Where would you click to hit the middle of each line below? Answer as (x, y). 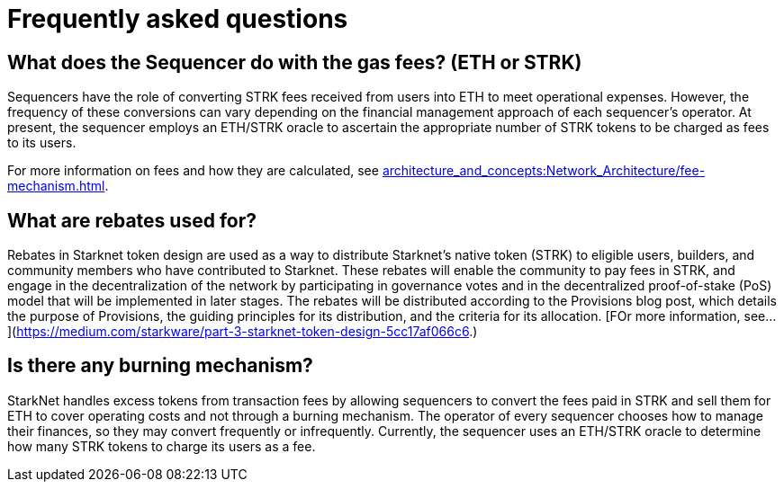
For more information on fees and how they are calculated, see (193, 171)
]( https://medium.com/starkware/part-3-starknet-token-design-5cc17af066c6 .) (243, 332)
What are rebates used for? (132, 220)
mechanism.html (56, 186)
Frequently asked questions (178, 19)
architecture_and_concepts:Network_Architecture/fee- (544, 171)
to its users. (42, 143)
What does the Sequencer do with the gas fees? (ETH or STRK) (295, 62)
